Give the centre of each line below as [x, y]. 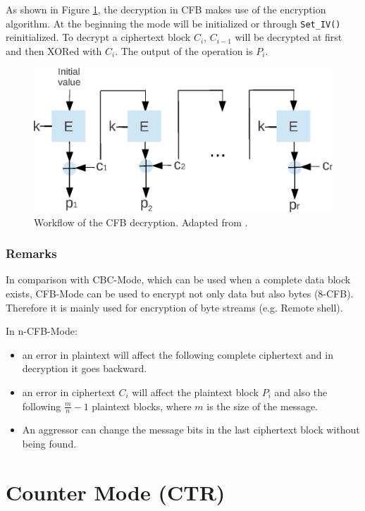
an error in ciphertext [69, 392]
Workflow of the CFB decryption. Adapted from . [141, 222]
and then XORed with [54, 50]
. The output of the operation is [184, 50]
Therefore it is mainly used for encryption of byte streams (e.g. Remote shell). [174, 307]
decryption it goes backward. [85, 368]
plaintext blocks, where [142, 406]
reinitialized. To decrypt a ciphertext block [98, 37]
